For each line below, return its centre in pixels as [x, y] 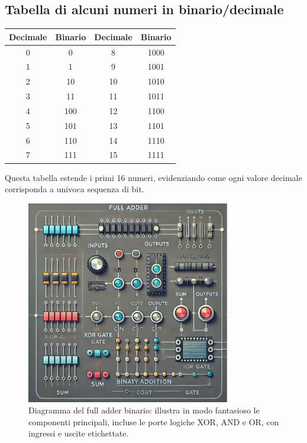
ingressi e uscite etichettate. [79, 433]
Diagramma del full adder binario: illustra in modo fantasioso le [144, 410]
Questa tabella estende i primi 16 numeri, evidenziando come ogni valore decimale [153, 177]
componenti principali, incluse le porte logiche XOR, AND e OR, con [154, 421]
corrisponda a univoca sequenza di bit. [75, 189]
